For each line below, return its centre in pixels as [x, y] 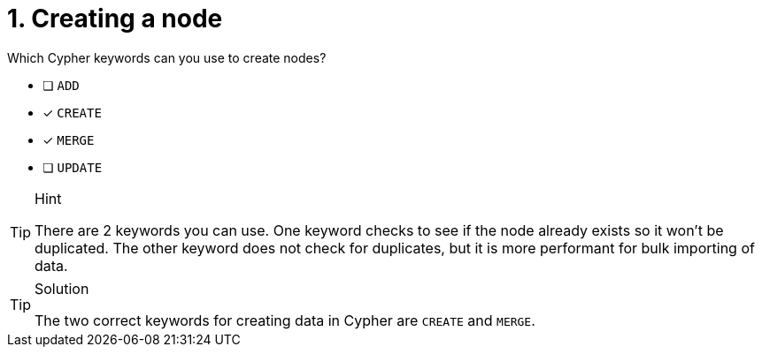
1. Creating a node [115, 19]
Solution [62, 288]
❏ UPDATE [73, 167]
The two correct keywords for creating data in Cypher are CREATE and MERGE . [285, 320]
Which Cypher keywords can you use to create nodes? [167, 57]
